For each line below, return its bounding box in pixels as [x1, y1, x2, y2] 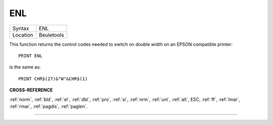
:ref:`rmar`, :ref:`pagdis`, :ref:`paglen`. [9, 103, 88, 109]
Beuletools [38, 31, 64, 38]
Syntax [12, 25, 29, 32]
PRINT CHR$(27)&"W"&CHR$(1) [18, 76, 88, 82]
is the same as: [9, 64, 41, 70]
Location [12, 31, 33, 38]
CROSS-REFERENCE [9, 87, 53, 93]
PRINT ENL [18, 53, 42, 58]
